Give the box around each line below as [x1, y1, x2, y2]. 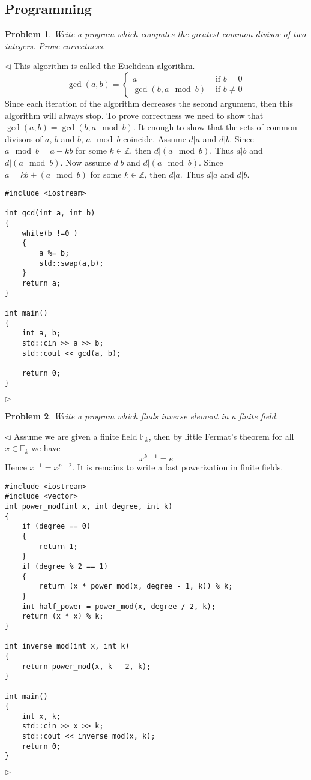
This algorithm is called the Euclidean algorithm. [14, 59, 195, 72]
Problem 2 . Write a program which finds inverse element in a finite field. [5, 410, 279, 422]
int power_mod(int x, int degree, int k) [5, 502, 173, 511]
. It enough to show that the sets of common [133, 121, 297, 133]
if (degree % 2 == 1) [22, 562, 108, 571]
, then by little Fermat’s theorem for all [148, 430, 294, 442]
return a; [22, 279, 61, 288]
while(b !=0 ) [22, 229, 78, 238]
